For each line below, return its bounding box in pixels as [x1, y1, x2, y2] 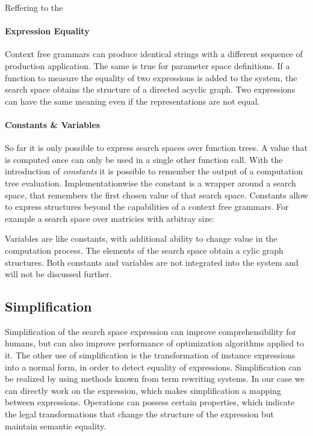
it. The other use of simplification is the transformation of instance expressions [5, 349, 296, 361]
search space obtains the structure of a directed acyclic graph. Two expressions [5, 83, 296, 96]
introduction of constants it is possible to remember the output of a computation [5, 165, 303, 177]
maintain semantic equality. [5, 419, 107, 432]
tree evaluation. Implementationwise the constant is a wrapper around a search [5, 176, 296, 189]
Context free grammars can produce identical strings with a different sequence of [5, 48, 303, 60]
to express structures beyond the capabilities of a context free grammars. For [5, 200, 289, 213]
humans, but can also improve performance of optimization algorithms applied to [5, 337, 305, 349]
